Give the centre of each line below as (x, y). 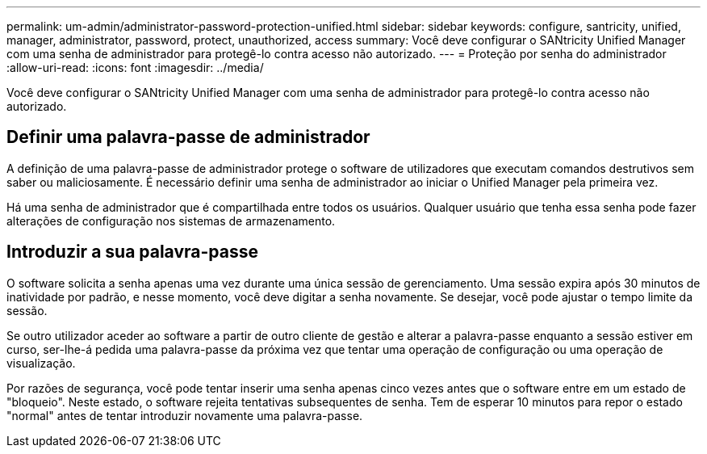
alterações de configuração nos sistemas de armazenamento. (171, 221)
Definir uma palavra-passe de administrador (188, 137)
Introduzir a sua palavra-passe (132, 252)
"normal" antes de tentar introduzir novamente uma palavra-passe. (185, 415)
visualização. (41, 363)
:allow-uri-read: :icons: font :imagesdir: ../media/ (135, 67)
